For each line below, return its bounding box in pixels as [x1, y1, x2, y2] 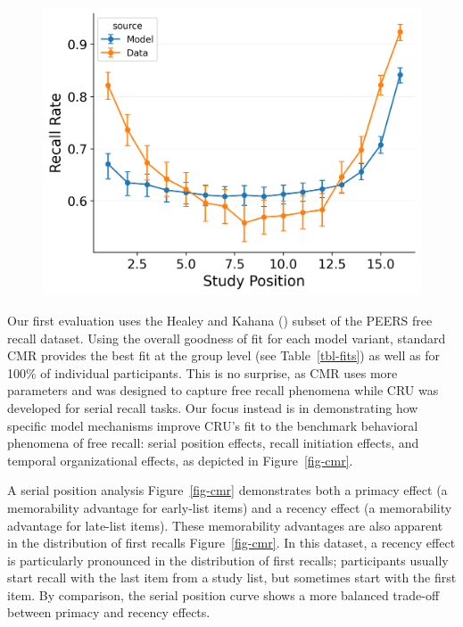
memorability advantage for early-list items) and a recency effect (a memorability [7, 498, 452, 516]
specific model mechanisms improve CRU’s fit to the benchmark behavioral [7, 416, 418, 434]
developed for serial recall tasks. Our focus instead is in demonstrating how [7, 398, 418, 417]
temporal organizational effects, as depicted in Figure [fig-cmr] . [7, 450, 353, 469]
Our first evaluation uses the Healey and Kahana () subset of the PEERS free [7, 310, 433, 329]
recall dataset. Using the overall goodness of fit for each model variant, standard [7, 328, 446, 347]
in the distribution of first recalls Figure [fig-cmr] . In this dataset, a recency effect [7, 533, 456, 552]
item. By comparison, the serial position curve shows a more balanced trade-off [7, 585, 440, 604]
